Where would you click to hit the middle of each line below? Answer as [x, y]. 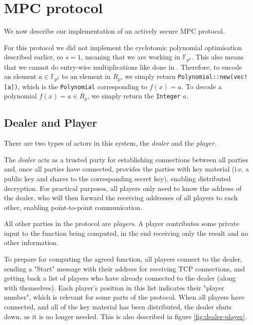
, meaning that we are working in [131, 57]
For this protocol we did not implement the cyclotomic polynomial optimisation [123, 47]
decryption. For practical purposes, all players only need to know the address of [123, 188]
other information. [31, 242]
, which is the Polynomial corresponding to [83, 86]
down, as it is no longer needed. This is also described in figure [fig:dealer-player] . [126, 316]
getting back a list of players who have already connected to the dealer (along [120, 278]
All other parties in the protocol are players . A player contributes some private [122, 223]
